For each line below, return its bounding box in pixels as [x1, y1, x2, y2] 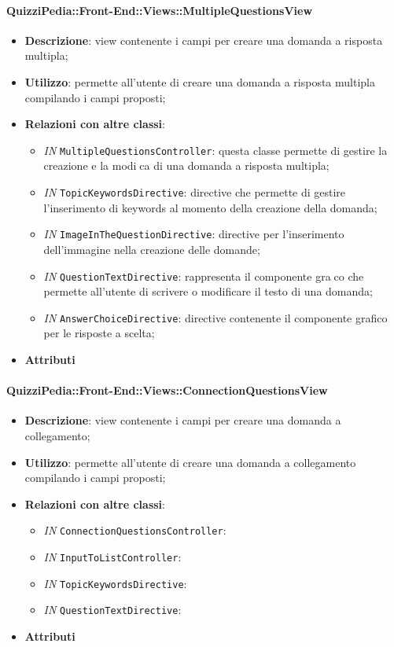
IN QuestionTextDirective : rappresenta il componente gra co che [43, 267, 364, 284]
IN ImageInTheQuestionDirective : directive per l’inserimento [43, 226, 344, 242]
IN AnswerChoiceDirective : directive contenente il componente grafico [43, 309, 388, 325]
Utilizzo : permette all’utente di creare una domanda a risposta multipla [24, 73, 375, 90]
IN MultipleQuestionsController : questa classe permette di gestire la [43, 142, 388, 158]
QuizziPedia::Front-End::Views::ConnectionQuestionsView [6, 382, 328, 399]
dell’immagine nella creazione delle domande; [43, 241, 260, 257]
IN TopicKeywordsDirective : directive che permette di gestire [43, 184, 346, 200]
